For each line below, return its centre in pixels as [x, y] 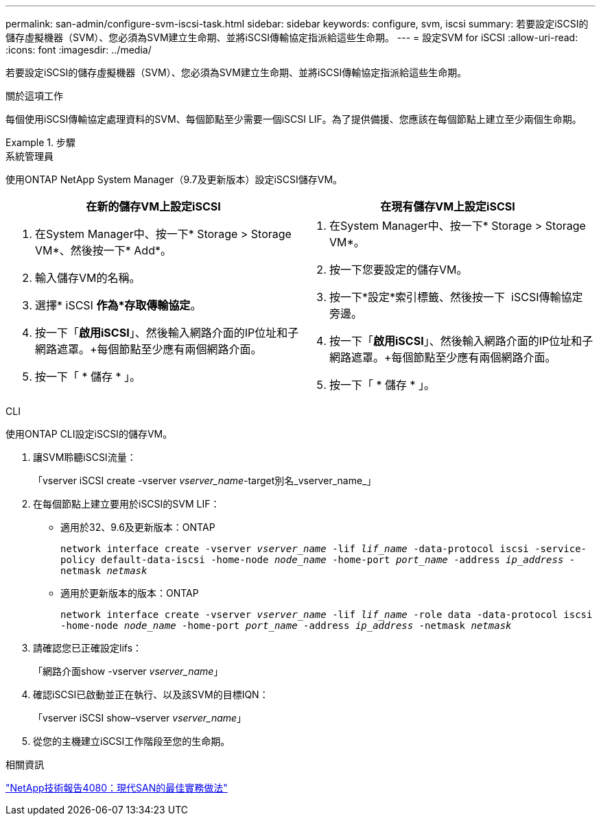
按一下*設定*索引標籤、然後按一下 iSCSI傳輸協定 [456, 297]
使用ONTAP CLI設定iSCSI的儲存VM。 [89, 434]
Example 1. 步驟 [40, 142]
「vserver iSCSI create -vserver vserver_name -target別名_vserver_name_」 [205, 480]
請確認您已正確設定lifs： [88, 648]
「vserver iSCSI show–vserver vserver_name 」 [140, 718]
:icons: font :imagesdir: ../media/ [79, 50]
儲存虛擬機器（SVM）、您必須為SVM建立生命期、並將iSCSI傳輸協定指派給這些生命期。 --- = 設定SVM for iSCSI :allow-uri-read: [292, 37]
